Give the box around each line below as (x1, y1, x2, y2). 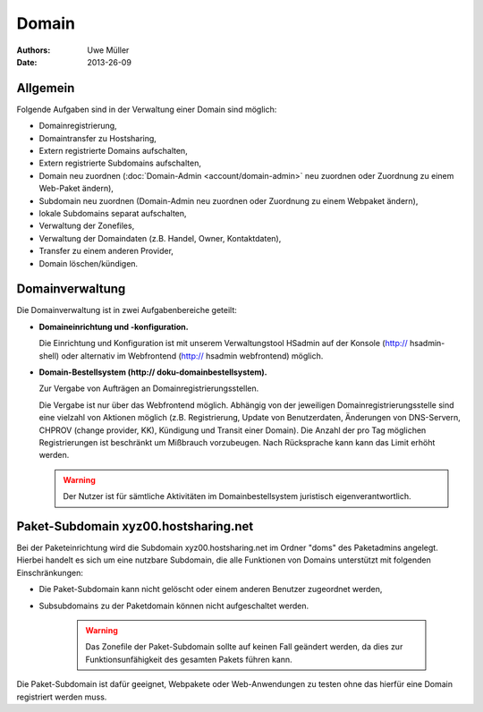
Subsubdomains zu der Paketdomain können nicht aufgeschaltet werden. (38, 600, 309, 611)
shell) (38, 350, 60, 361)
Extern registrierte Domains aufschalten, (38, 146, 188, 157)
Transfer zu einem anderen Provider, (38, 246, 174, 257)
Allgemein (16, 81, 75, 96)
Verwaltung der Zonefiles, (38, 220, 135, 232)
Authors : (16, 45, 51, 55)
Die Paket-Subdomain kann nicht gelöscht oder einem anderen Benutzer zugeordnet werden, (38, 584, 383, 595)
